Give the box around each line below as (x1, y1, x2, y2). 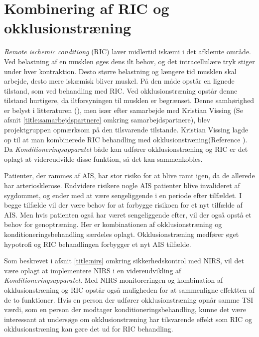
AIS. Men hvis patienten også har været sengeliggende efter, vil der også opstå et (4, 209, 252, 220)
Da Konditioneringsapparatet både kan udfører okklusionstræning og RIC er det (4, 144, 248, 154)
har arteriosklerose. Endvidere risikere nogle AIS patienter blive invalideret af (4, 180, 240, 191)
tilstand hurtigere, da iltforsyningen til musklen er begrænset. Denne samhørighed (4, 95, 255, 106)
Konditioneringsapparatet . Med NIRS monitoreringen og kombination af (4, 275, 223, 285)
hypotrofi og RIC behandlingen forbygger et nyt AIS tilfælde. (4, 238, 191, 249)
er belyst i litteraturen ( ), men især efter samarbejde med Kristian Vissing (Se (4, 105, 243, 115)
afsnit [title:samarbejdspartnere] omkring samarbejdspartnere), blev (4, 114, 211, 125)
